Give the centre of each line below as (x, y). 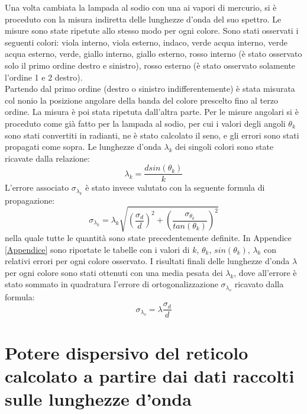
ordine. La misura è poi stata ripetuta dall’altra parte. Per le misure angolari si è (152, 112)
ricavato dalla (259, 284)
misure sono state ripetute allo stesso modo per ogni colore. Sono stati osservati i (152, 31)
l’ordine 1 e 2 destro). (44, 77)
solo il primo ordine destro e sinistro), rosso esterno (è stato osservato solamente (150, 65)
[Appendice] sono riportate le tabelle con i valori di (97, 249)
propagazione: (30, 200)
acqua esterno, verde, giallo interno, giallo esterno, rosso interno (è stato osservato (153, 54)
